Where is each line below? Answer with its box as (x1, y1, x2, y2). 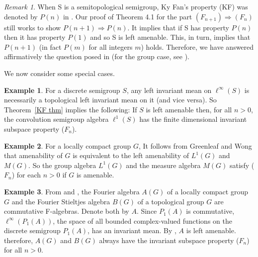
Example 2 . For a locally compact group (4, 140, 131, 151)
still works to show (4, 22, 61, 32)
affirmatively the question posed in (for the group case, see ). (4, 51, 189, 62)
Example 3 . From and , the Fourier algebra (4, 186, 140, 196)
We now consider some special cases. (4, 68, 115, 78)
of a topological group (137, 196, 204, 206)
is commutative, (186, 206, 235, 216)
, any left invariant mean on (126, 85, 212, 95)
